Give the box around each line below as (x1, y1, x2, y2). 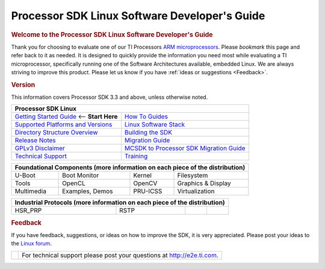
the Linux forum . (11, 240, 52, 247)
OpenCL (62, 179, 85, 188)
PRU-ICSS (133, 187, 162, 195)
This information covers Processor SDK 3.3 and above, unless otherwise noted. (11, 93, 208, 101)
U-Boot (14, 171, 36, 180)
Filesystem (177, 171, 208, 180)
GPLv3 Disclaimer (14, 144, 66, 153)
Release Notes (14, 136, 57, 145)
